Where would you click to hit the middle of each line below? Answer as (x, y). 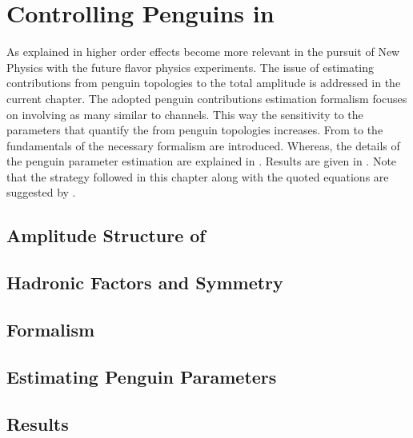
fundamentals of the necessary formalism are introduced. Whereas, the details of (203, 145)
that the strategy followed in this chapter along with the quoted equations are (198, 176)
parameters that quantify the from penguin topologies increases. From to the (195, 130)
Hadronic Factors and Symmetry (145, 283)
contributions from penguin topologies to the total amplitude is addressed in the (204, 83)
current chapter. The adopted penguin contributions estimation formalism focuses (207, 98)
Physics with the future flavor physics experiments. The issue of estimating (190, 67)
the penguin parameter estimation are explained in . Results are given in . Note (202, 161)
